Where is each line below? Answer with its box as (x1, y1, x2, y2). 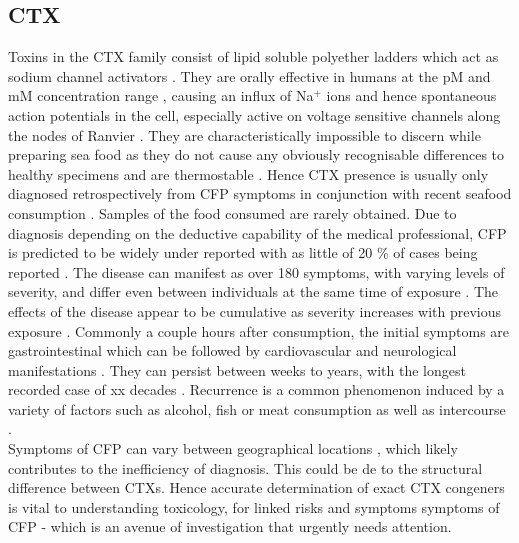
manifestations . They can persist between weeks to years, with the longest (8, 359, 466, 380)
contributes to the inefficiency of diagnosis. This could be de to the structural (8, 457, 483, 478)
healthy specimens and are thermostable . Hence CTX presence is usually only (8, 163, 489, 184)
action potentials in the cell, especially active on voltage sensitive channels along (8, 104, 501, 125)
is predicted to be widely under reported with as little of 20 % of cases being (8, 242, 478, 263)
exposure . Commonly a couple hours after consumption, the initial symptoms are (8, 320, 510, 341)
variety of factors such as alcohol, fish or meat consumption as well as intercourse (8, 398, 506, 419)
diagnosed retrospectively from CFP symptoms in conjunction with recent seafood (8, 183, 512, 204)
